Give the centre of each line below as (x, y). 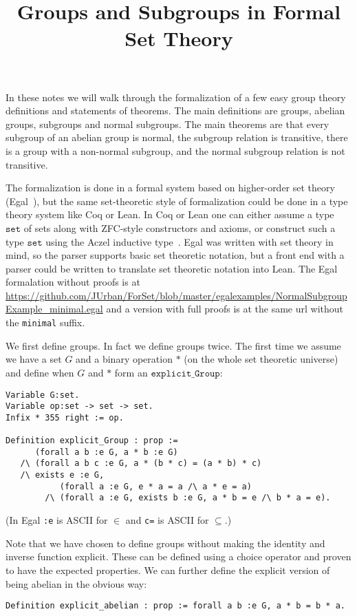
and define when (40, 372)
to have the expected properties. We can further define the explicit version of (168, 570)
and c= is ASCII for (167, 520)
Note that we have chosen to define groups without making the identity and (165, 543)
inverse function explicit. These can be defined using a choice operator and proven (178, 556)
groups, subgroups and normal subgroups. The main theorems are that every (167, 124)
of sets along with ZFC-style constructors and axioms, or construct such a (180, 227)
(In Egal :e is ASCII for (57, 520)
